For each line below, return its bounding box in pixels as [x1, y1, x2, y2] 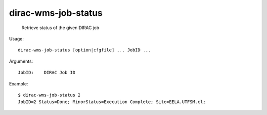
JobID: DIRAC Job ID [18, 70, 76, 76]
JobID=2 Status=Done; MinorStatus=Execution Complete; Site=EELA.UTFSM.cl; [18, 99, 206, 105]
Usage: [9, 36, 24, 41]
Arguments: [9, 58, 33, 64]
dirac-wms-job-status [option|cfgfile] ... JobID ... [18, 47, 151, 53]
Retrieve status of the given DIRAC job [21, 25, 100, 31]
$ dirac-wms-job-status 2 [18, 92, 81, 98]
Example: [9, 80, 28, 86]
